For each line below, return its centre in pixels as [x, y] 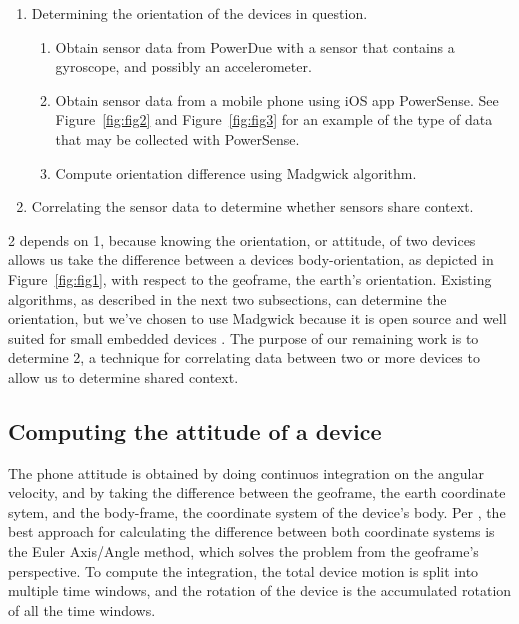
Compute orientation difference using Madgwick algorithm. [236, 172]
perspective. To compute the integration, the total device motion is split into [243, 570]
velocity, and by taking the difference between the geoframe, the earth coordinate [257, 492]
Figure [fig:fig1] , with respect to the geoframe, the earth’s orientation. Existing [250, 278]
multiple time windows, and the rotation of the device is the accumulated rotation [260, 590]
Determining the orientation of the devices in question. [199, 13]
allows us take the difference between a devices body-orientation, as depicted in [251, 259]
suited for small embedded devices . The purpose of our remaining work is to [243, 337]
